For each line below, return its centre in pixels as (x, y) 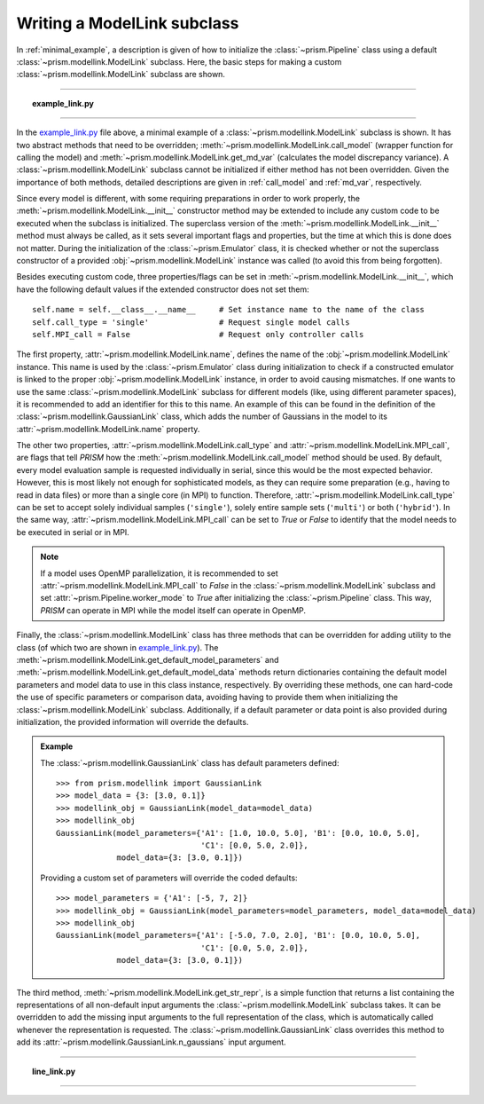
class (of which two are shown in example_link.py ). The (117, 647)
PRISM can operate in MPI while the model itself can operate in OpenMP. (173, 610)
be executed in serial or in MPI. (73, 532)
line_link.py (54, 1071)
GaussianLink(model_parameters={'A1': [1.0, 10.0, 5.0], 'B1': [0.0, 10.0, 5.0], (238, 833)
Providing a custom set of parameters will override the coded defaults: (169, 878)
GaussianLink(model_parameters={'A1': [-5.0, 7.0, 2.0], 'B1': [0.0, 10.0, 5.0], (238, 935)
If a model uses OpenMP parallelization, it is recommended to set (159, 573)
